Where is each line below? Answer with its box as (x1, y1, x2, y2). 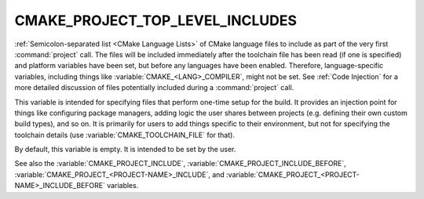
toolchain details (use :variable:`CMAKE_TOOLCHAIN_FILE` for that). (14, 130, 236, 139)
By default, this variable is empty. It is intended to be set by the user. (14, 145, 236, 154)
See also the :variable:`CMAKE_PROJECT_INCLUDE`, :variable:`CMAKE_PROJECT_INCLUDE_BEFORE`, (14, 159, 347, 168)
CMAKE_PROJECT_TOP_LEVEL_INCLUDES (14, 12, 298, 29)
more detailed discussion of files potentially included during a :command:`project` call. (14, 83, 294, 92)
